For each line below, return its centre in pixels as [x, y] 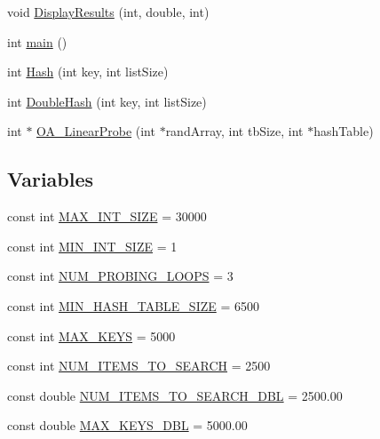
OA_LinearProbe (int [96, 131]
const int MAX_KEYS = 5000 [91, 335]
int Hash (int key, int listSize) [88, 72]
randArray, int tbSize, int [234, 131]
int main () [37, 41]
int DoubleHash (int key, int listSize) [107, 101]
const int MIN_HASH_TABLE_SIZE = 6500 [133, 305]
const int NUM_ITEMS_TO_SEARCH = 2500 [139, 366]
